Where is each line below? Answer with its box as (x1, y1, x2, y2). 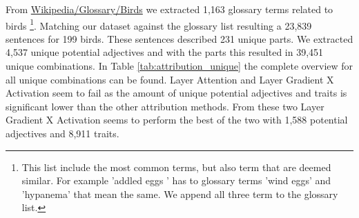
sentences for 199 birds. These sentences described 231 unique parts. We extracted (6, 31, 353, 46)
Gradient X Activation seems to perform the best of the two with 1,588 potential (6, 112, 348, 127)
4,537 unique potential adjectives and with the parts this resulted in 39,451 (6, 45, 324, 59)
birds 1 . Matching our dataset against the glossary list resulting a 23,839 (6, 16, 312, 32)
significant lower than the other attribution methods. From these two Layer (6, 99, 324, 113)
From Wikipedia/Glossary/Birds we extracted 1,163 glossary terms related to (6, 2, 333, 16)
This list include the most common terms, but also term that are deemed (21, 159, 331, 174)
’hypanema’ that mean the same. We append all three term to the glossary (21, 186, 338, 201)
